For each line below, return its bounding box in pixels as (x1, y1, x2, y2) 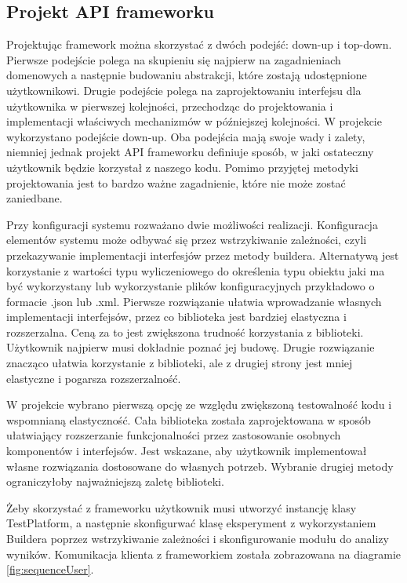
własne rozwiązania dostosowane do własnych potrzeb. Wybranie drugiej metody (6, 457, 394, 474)
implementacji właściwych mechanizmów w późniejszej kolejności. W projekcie (6, 113, 382, 129)
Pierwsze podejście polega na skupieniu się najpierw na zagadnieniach (6, 51, 341, 67)
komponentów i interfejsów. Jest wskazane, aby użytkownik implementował (6, 443, 367, 459)
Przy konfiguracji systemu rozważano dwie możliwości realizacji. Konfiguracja (6, 216, 378, 232)
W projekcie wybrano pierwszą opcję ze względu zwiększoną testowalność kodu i (6, 396, 392, 413)
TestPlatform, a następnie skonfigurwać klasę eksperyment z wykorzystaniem (6, 515, 376, 531)
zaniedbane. (6, 190, 63, 206)
